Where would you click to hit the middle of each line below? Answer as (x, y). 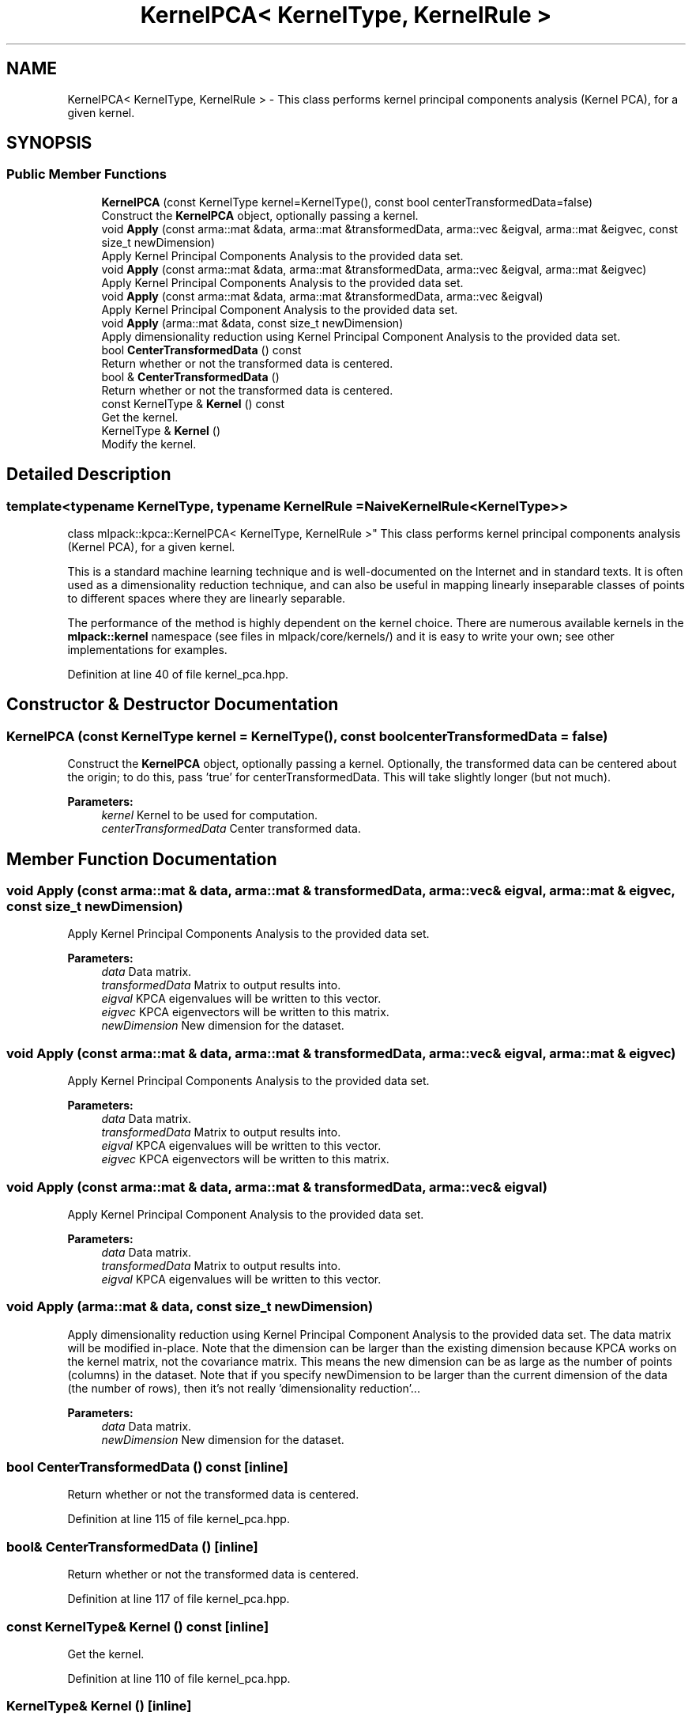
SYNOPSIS (49, 143)
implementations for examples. (147, 650)
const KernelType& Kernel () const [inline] (138, 1626)
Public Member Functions (86, 174)
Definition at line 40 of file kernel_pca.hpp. (178, 675)
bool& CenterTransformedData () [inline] (132, 1546)
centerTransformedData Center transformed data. (231, 829)
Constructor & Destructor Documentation (173, 705)
